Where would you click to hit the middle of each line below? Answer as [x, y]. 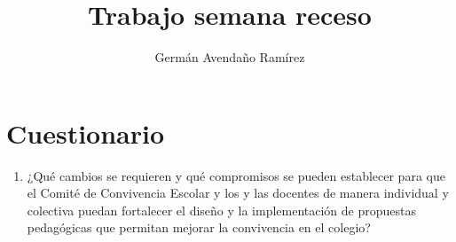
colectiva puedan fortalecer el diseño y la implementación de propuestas [222, 210]
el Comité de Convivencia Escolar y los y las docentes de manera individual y [238, 193]
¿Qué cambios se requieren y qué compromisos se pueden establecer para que [236, 175]
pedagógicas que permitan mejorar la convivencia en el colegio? [199, 227]
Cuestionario [86, 133]
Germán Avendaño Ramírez [230, 57]
